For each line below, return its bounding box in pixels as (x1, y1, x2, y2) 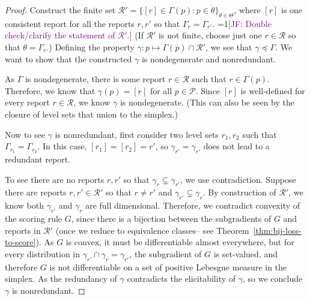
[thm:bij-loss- (253, 224, 302, 236)
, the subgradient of (129, 247, 202, 260)
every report (5, 96, 50, 109)
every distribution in (5, 247, 81, 260)
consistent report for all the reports (5, 17, 135, 29)
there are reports (5, 186, 67, 198)
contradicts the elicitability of (127, 272, 236, 285)
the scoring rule (5, 212, 62, 224)
